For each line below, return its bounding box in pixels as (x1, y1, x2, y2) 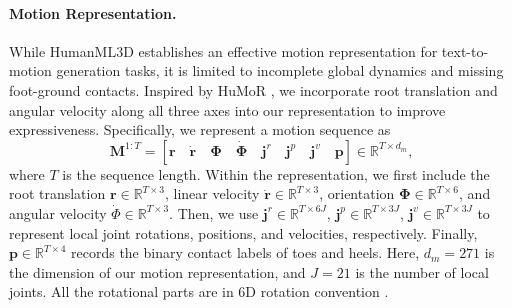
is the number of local (355, 261, 489, 282)
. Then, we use (169, 202, 259, 223)
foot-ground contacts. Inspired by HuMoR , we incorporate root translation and (9, 79, 498, 100)
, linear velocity (164, 183, 260, 204)
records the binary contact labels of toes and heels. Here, (71, 242, 420, 263)
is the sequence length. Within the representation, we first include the (62, 163, 490, 184)
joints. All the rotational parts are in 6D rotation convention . (9, 281, 389, 302)
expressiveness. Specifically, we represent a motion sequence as (9, 119, 391, 140)
